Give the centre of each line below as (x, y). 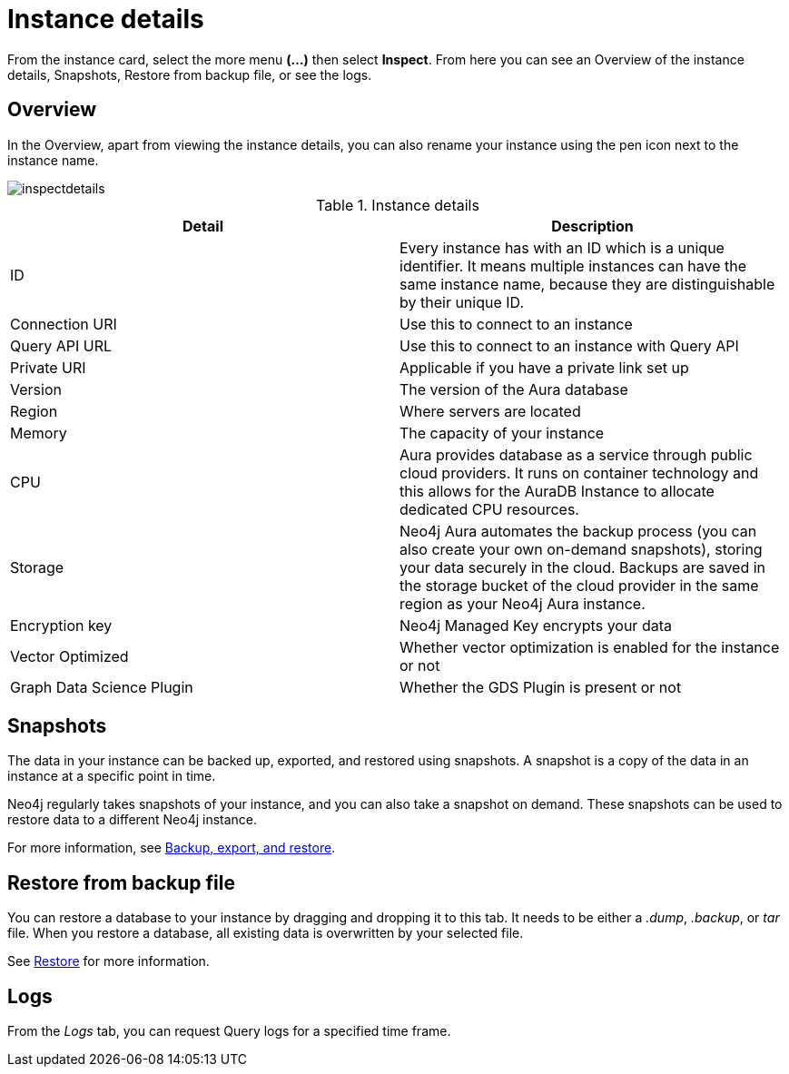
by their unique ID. (462, 302)
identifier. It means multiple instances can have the (573, 266)
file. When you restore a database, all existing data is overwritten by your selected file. (266, 933)
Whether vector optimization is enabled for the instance (590, 647)
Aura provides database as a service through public (576, 454)
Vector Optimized (69, 656)
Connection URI (64, 324)
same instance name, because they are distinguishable (587, 284)
